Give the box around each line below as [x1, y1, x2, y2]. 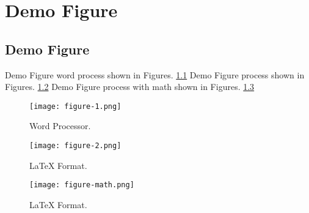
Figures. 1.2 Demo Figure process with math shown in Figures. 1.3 [5, 80, 255, 93]
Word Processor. [29, 119, 91, 132]
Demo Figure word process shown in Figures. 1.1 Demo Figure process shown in [5, 68, 305, 81]
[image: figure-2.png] [29, 141, 122, 151]
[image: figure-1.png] [29, 102, 122, 111]
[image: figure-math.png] [29, 181, 134, 190]
